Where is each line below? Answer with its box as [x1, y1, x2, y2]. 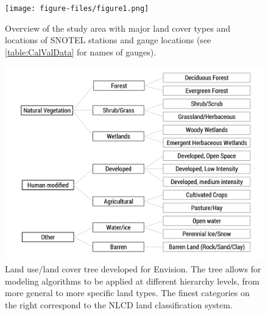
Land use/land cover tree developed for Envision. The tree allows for [5, 262, 261, 275]
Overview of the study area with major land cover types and [5, 21, 231, 34]
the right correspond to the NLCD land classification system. [5, 298, 233, 311]
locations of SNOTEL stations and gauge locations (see [5, 34, 211, 46]
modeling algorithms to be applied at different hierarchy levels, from [5, 274, 260, 287]
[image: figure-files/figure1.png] [5, 4, 149, 13]
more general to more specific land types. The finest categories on [5, 286, 250, 299]
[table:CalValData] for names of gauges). [5, 45, 157, 58]
